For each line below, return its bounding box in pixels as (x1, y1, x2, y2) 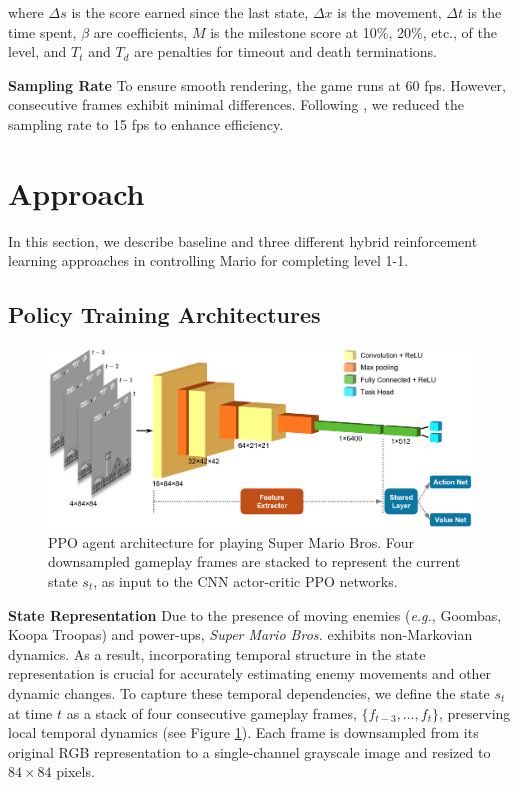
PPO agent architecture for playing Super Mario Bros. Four (48, 531, 414, 552)
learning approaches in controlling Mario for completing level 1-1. (8, 250, 409, 271)
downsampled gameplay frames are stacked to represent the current (48, 551, 461, 572)
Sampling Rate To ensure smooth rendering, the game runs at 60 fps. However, (8, 74, 506, 95)
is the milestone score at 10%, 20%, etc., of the (210, 21, 497, 42)
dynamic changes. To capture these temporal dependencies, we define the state (8, 682, 490, 703)
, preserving (439, 702, 511, 723)
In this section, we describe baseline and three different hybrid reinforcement (8, 230, 478, 251)
